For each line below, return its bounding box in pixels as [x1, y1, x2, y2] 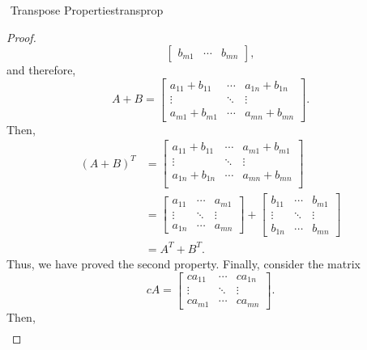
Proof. [6, 28, 36, 45]
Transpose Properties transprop [10, 2, 164, 18]
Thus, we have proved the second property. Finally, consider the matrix [6, 255, 361, 272]
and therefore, [6, 61, 76, 78]
